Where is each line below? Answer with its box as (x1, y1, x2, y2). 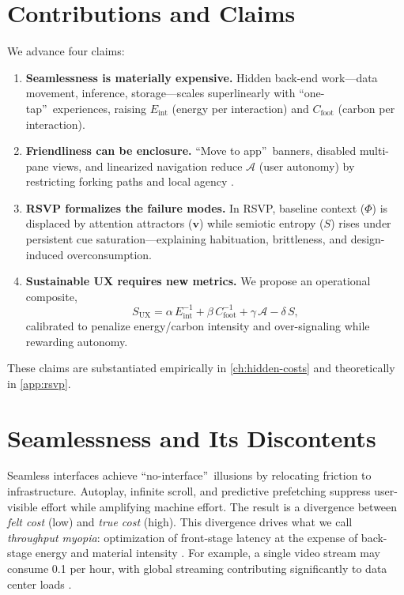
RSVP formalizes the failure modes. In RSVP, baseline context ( (25, 199, 365, 216)
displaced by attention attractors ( (25, 215, 193, 232)
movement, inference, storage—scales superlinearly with (25, 85, 296, 101)
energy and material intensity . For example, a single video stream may (35, 544, 380, 561)
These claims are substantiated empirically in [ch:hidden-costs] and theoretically (7, 360, 395, 376)
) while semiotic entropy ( (198, 215, 324, 232)
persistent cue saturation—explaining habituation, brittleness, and (25, 231, 347, 247)
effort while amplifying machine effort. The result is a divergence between (41, 498, 398, 514)
